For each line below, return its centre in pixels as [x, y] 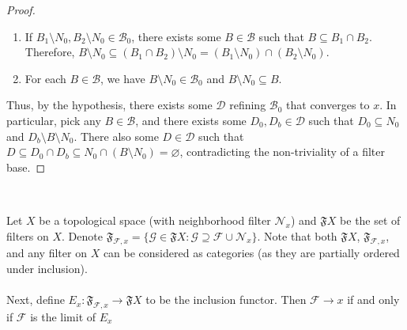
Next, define [36, 300]
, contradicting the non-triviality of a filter [282, 152]
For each [45, 78]
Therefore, [50, 52]
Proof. [21, 9]
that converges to [328, 105]
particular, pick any [54, 120]
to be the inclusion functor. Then [226, 300]
